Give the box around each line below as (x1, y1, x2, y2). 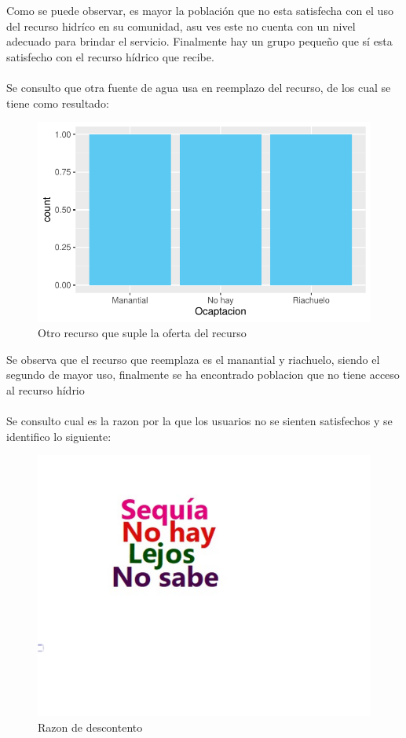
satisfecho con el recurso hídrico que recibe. (6, 48, 214, 64)
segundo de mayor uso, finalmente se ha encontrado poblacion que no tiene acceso (6, 366, 400, 383)
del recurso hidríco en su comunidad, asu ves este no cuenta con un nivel (6, 17, 356, 34)
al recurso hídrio (6, 381, 85, 398)
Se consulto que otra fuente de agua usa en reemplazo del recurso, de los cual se (6, 79, 391, 95)
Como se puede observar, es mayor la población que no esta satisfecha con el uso (6, 2, 393, 18)
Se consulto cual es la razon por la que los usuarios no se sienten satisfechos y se (6, 413, 393, 429)
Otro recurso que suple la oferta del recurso (38, 325, 247, 341)
